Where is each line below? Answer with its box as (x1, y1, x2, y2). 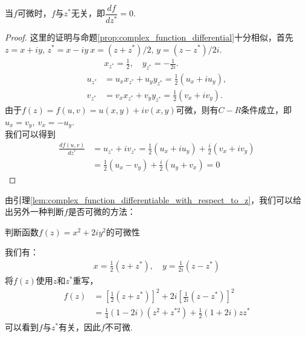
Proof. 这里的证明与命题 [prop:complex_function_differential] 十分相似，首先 (5, 30, 294, 43)
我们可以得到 (5, 127, 56, 140)
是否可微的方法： (68, 205, 136, 218)
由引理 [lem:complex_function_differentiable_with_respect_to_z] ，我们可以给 (5, 193, 302, 206)
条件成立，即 (241, 103, 292, 116)
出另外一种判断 (5, 205, 64, 218)
